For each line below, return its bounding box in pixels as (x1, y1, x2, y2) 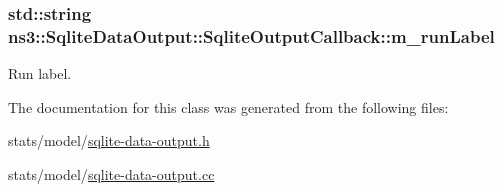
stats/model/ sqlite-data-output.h (8, 130, 210, 151)
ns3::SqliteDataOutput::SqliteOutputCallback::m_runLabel (8, 23, 495, 48)
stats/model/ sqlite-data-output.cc (8, 163, 215, 184)
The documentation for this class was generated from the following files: (8, 96, 449, 117)
